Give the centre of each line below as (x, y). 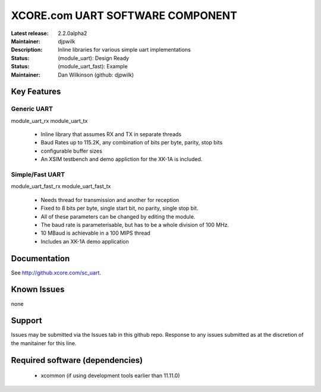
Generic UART (32, 109)
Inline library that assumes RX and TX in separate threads (111, 134)
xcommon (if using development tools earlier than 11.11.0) (111, 376)
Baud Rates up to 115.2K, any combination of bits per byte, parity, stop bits (132, 143)
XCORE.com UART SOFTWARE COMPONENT (124, 15)
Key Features (36, 92)
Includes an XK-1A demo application (85, 241)
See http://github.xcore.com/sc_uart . (56, 273)
